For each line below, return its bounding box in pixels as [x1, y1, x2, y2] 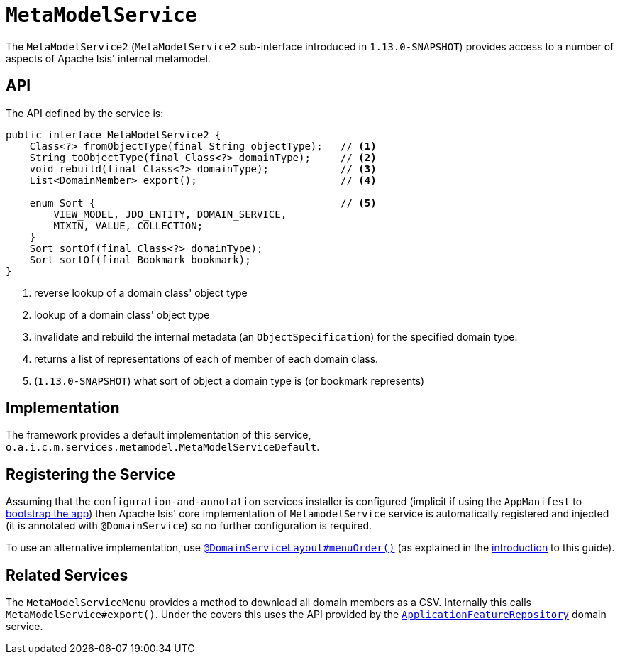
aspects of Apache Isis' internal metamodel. [6, 52, 211, 65]
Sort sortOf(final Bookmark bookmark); [29, 253, 251, 265]
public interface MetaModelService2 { [6, 128, 221, 141]
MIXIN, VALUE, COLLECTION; [53, 219, 204, 231]
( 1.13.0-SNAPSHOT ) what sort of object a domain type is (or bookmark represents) [34, 374, 425, 387]
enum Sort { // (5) [29, 197, 377, 209]
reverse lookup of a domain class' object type [34, 286, 248, 299]
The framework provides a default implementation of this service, [6, 429, 311, 441]
